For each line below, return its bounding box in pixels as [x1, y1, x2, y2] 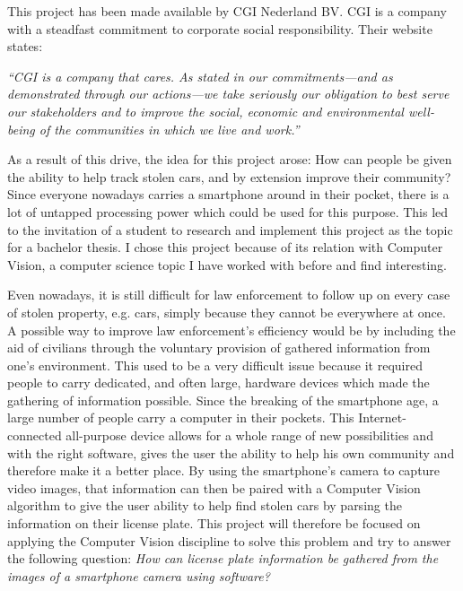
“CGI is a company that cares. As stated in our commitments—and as [7, 66, 393, 85]
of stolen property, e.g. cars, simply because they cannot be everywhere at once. [7, 302, 446, 321]
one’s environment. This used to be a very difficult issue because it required [7, 355, 423, 374]
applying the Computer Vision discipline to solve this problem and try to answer [7, 531, 451, 550]
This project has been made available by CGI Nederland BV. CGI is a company [7, 2, 447, 20]
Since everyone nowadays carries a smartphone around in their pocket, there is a [7, 185, 450, 204]
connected [7, 426, 62, 445]
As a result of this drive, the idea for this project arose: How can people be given [7, 150, 452, 169]
